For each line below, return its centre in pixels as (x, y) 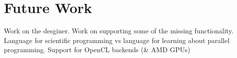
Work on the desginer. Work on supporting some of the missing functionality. (119, 31)
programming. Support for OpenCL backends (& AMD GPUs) (97, 50)
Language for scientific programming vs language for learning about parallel (117, 40)
